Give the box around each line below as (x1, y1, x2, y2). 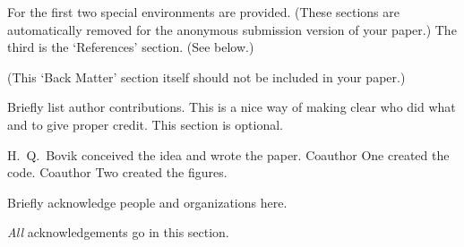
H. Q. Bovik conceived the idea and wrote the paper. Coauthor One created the (7, 145, 450, 164)
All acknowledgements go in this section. (7, 223, 229, 242)
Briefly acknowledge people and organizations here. (7, 192, 288, 211)
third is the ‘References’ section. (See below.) (7, 38, 254, 56)
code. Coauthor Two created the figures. (7, 163, 228, 182)
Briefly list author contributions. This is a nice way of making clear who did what (7, 98, 456, 116)
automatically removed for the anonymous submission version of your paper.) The (7, 20, 457, 38)
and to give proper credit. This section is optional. (7, 115, 283, 133)
